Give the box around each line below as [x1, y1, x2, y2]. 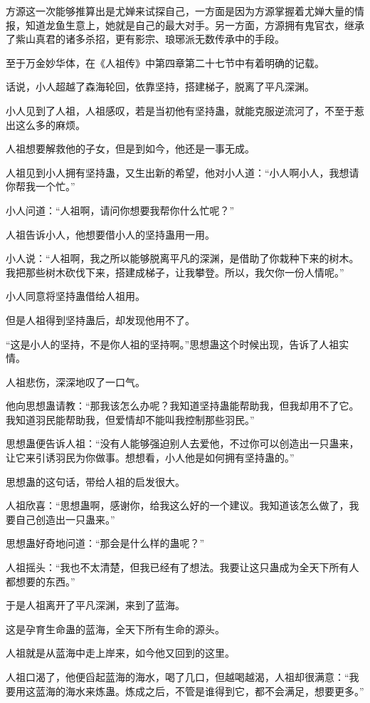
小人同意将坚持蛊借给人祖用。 [6, 288, 145, 303]
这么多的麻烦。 [15, 117, 85, 132]
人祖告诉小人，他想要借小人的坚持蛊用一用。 [6, 226, 215, 241]
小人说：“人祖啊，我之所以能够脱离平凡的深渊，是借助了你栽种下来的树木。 [6, 251, 359, 266]
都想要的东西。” [6, 573, 75, 588]
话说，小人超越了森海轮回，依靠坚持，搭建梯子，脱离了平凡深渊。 [6, 79, 314, 94]
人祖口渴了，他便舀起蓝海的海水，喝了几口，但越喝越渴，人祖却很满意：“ [6, 670, 349, 684]
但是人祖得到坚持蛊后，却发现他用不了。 [6, 312, 195, 327]
